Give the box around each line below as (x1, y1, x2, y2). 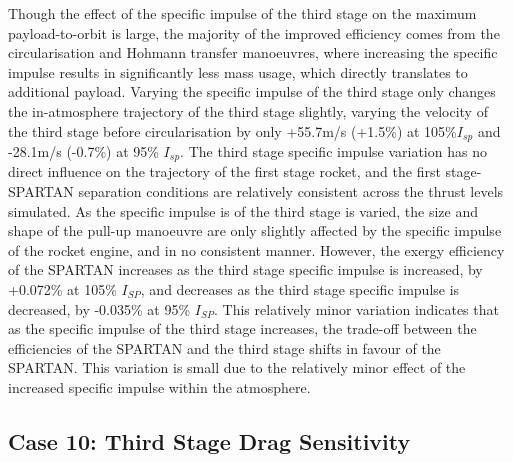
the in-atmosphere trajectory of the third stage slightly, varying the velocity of (8, 100, 488, 121)
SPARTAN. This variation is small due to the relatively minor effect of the (8, 357, 466, 378)
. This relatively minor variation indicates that (214, 298, 499, 319)
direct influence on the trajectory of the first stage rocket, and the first (8, 161, 441, 182)
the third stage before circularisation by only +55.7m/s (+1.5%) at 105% (8, 120, 457, 141)
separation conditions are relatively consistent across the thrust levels (78, 181, 504, 202)
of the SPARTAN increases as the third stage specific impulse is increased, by (8, 259, 483, 280)
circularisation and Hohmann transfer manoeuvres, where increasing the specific (8, 42, 498, 63)
